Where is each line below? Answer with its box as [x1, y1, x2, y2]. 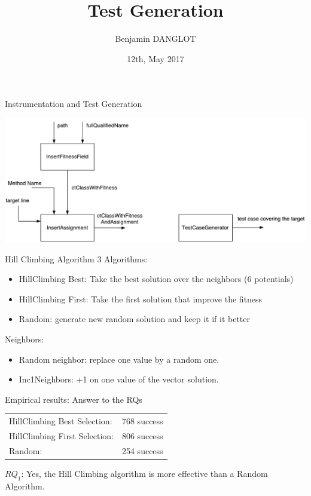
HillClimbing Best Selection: [9, 415, 112, 427]
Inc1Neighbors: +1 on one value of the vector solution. [19, 373, 219, 385]
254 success [121, 444, 163, 457]
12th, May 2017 [127, 52, 184, 65]
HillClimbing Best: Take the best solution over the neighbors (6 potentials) [19, 273, 294, 285]
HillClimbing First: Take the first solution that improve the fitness [19, 292, 263, 305]
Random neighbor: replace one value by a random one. [19, 353, 219, 365]
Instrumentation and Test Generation [5, 97, 142, 110]
